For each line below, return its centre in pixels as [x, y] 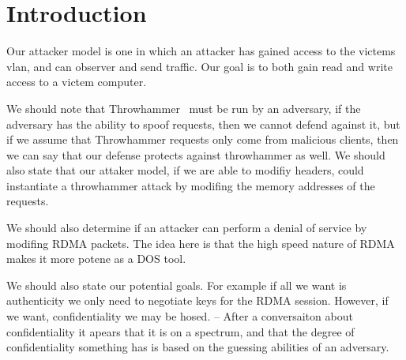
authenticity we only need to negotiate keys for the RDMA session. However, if [197, 300]
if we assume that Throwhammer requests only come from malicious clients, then [203, 139]
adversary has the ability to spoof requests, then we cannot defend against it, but [203, 124]
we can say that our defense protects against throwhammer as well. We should [196, 154]
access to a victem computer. [77, 82]
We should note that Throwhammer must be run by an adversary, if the [184, 108]
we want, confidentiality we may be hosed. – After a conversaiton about [180, 316]
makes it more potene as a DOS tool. [96, 259]
